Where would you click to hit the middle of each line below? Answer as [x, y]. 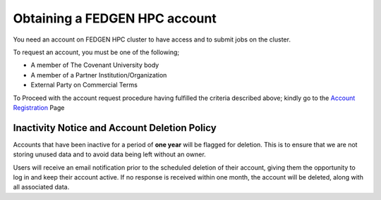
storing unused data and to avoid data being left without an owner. [109, 154]
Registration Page [39, 107]
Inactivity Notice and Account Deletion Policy [115, 128]
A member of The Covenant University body [95, 65]
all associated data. [41, 187]
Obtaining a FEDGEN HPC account [115, 18]
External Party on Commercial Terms [84, 85]
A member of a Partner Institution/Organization [99, 75]
